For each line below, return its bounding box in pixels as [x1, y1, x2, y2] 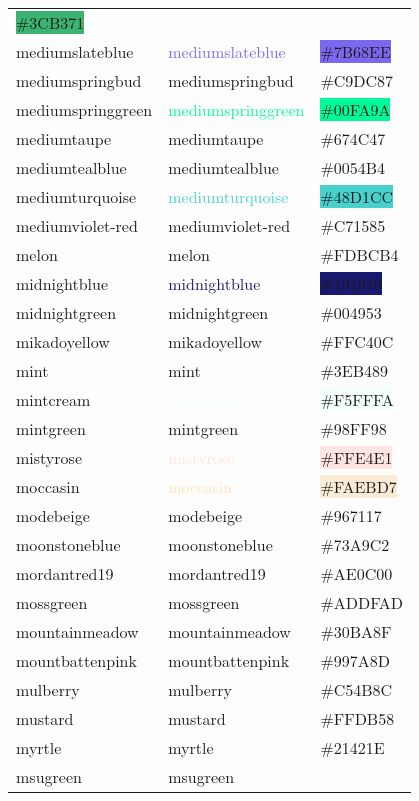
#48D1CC [320, 185, 394, 208]
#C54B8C [320, 678, 393, 701]
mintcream [16, 388, 91, 411]
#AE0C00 [320, 562, 393, 585]
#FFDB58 [320, 707, 395, 730]
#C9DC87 [320, 69, 394, 92]
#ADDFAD [320, 591, 404, 614]
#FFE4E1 [320, 446, 393, 469]
